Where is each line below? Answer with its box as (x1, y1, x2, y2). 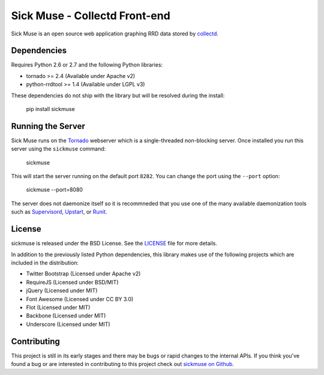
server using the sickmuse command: (11, 145, 106, 152)
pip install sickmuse (26, 106, 75, 113)
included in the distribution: (11, 259, 79, 266)
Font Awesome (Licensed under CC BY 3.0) (26, 295, 134, 302)
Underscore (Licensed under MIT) (26, 320, 110, 328)
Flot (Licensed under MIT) (26, 304, 91, 311)
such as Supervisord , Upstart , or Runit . (11, 208, 107, 215)
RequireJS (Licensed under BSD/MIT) (26, 278, 119, 286)
